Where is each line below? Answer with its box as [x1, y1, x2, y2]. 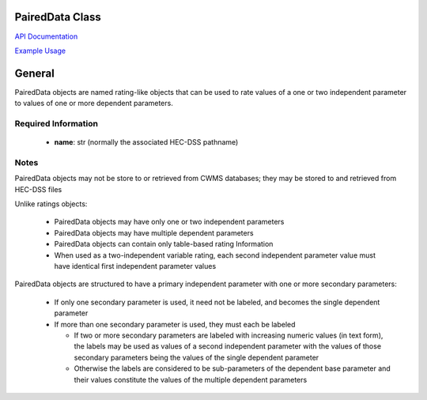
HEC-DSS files [14, 184, 62, 194]
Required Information [14, 118, 99, 129]
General [14, 66, 55, 80]
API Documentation [14, 32, 78, 41]
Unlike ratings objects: [14, 199, 88, 209]
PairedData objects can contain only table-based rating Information [54, 240, 274, 249]
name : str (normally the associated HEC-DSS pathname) [54, 138, 239, 147]
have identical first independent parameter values [54, 262, 217, 271]
